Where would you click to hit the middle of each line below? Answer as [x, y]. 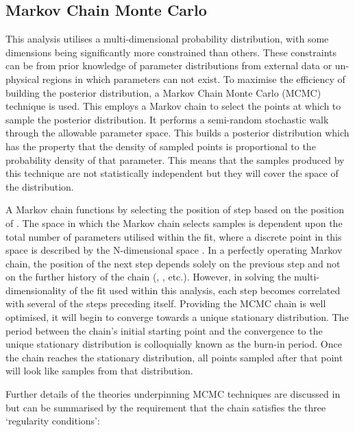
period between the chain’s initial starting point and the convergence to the [164, 330]
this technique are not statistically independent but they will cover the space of [172, 173]
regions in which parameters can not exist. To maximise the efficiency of [194, 79]
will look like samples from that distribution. [99, 371]
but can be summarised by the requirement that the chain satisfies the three [166, 407]
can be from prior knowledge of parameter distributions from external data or [169, 65]
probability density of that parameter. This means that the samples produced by [175, 159]
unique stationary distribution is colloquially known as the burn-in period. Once [174, 344]
